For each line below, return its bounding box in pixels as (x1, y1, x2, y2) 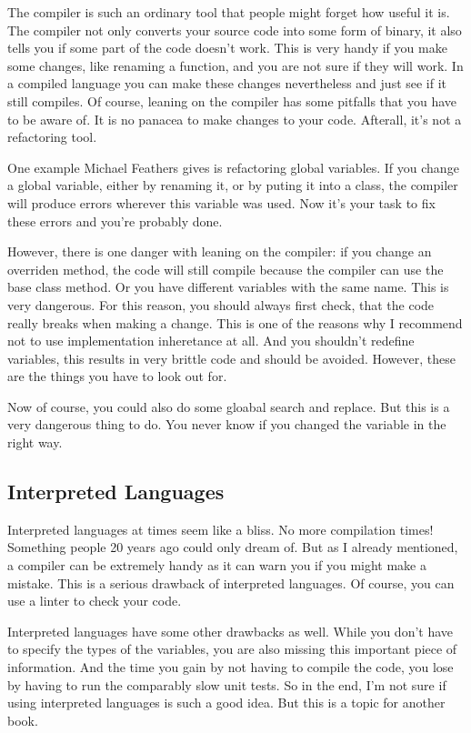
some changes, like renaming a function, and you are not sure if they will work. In (7, 55, 464, 75)
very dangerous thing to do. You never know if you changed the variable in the (7, 415, 446, 434)
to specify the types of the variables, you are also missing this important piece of (7, 639, 457, 658)
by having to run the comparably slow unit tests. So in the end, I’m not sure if (7, 675, 446, 694)
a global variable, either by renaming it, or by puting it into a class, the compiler (7, 176, 458, 195)
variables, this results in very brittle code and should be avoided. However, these (7, 348, 456, 367)
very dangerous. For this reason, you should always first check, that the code (7, 295, 435, 314)
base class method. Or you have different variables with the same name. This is (7, 277, 449, 296)
